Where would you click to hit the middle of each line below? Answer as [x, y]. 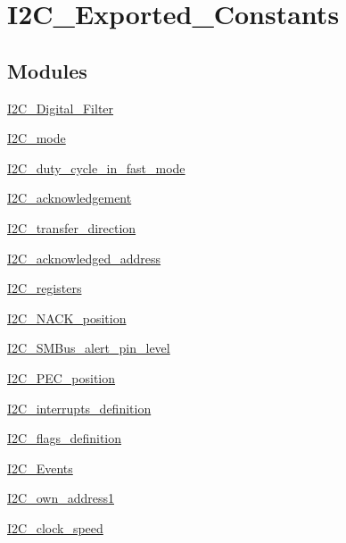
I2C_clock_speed [55, 527]
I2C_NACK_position [67, 317]
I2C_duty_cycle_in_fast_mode [96, 167]
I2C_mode [37, 138]
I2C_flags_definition [65, 438]
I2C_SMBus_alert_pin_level [89, 348]
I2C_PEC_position [62, 377]
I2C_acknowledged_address [84, 258]
